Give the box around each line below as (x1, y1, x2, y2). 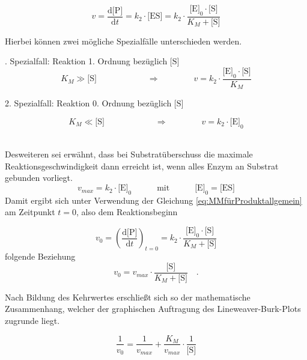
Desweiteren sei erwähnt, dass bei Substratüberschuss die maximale (5, 148, 253, 160)
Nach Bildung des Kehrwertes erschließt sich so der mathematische (5, 290, 251, 303)
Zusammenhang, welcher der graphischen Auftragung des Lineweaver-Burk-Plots (5, 302, 301, 315)
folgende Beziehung (5, 250, 76, 263)
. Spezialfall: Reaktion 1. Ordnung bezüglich (5, 55, 168, 67)
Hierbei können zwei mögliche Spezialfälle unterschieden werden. (5, 34, 242, 47)
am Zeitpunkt (5, 206, 55, 218)
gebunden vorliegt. (5, 171, 73, 184)
